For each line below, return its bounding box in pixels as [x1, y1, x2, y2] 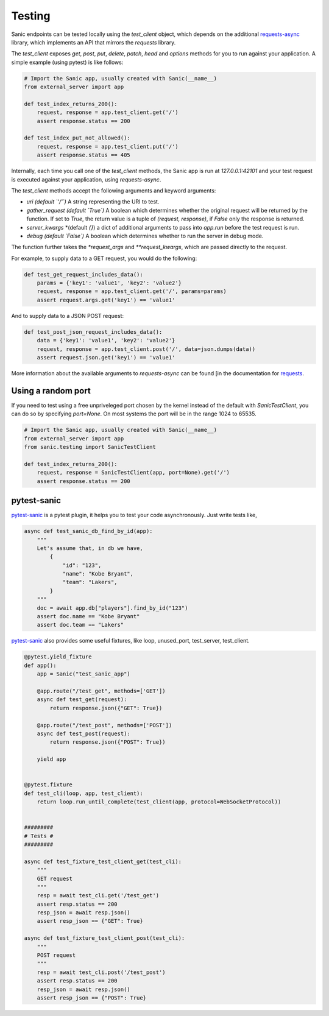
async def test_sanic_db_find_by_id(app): [24, 527, 153, 535]
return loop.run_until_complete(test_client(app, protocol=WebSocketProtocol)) [37, 799, 281, 805]
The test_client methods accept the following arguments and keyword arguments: [11, 186, 216, 194]
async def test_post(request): [37, 730, 130, 737]
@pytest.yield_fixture [24, 654, 92, 660]
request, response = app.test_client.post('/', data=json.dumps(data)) [37, 345, 256, 353]
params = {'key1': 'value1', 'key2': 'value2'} [37, 280, 182, 286]
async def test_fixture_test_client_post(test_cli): [24, 935, 185, 942]
